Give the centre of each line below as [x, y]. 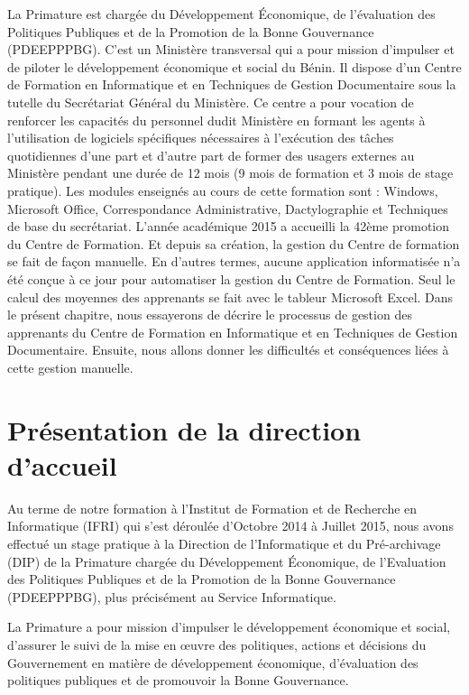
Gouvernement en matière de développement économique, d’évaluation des [213, 662]
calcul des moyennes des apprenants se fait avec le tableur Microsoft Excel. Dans [230, 297]
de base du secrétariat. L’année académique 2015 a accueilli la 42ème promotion [229, 226]
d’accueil [62, 464]
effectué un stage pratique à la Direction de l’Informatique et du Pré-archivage [224, 543]
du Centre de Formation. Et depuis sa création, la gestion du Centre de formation [234, 243]
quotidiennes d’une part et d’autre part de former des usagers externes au [211, 155]
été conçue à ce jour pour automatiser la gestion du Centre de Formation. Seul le [231, 278]
